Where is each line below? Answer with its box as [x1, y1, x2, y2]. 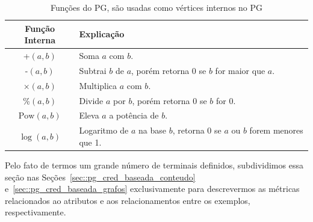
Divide [79, 94, 104, 106]
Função [25, 22, 55, 34]
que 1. [79, 135, 102, 148]
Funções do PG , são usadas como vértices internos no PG [50, 1, 263, 13]
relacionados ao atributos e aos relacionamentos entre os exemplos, [5, 194, 250, 206]
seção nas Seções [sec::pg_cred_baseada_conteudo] [5, 170, 196, 183]
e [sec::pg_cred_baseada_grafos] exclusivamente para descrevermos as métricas [5, 182, 300, 195]
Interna [24, 34, 56, 46]
